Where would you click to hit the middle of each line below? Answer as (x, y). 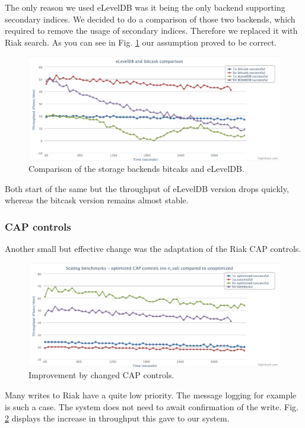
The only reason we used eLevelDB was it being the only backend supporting (145, 7)
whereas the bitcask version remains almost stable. (97, 200)
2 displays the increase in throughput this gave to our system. (117, 418)
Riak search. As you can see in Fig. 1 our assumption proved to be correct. (141, 42)
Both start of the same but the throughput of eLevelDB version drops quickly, (147, 188)
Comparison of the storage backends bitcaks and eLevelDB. (136, 169)
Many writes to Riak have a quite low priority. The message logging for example (151, 395)
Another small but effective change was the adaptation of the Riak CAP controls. (153, 249)
